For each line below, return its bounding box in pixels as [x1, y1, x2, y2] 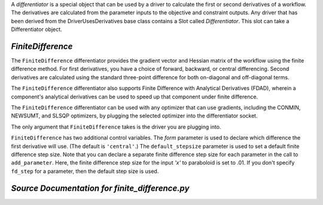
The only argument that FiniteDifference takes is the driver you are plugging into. [11, 123, 221, 131]
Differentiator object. [11, 26, 62, 33]
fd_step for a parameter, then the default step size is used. [11, 167, 159, 175]
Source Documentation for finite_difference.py [11, 183, 190, 193]
